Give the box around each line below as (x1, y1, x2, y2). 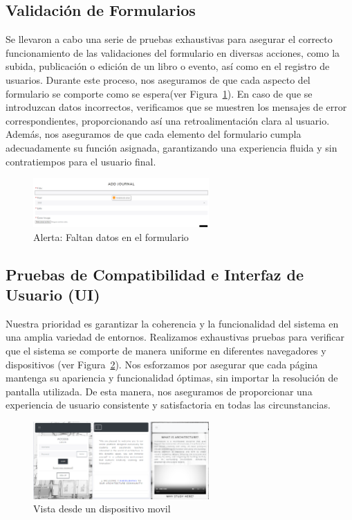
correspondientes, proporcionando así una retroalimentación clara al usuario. (6, 113, 330, 127)
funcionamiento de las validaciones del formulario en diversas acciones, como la (6, 45, 340, 60)
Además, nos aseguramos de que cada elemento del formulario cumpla (6, 127, 302, 141)
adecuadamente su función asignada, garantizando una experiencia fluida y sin (6, 140, 337, 154)
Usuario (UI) (6, 283, 100, 305)
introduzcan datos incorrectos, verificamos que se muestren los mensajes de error (6, 100, 347, 114)
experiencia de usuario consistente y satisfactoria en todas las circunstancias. (6, 397, 331, 412)
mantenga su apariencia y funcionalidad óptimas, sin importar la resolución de (6, 370, 338, 385)
